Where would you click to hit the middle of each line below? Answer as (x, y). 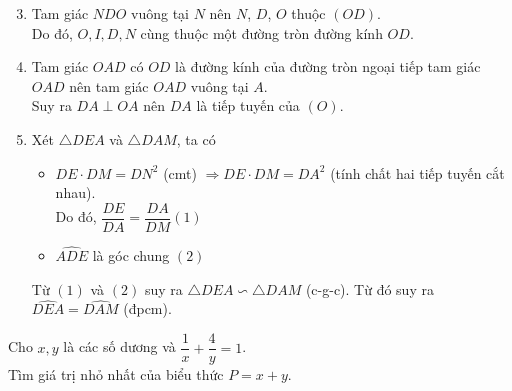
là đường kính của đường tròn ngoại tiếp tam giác (328, 66)
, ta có (196, 138)
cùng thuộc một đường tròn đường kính (261, 32)
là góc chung (131, 255)
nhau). (75, 192)
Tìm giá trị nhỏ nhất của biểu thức (116, 374)
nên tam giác (109, 85)
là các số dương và (119, 346)
